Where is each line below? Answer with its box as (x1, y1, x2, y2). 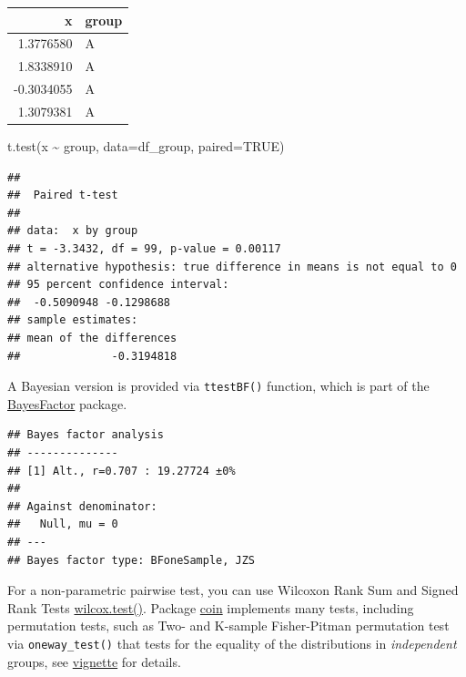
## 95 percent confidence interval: (7, 278, 229, 292)
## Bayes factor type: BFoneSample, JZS (7, 553, 256, 567)
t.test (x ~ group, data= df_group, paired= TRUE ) (7, 136, 285, 155)
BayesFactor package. (7, 394, 127, 413)
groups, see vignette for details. (7, 651, 181, 671)
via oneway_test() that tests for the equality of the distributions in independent (7, 633, 457, 652)
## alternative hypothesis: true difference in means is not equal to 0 (7, 260, 457, 273)
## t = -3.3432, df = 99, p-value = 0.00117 (7, 241, 281, 255)
